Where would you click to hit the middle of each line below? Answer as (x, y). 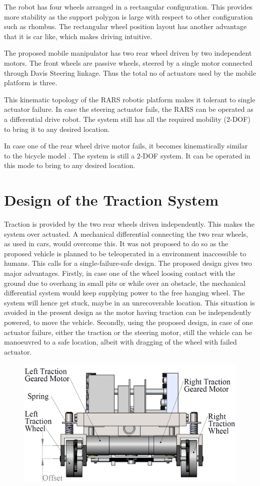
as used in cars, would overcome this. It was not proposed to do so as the (116, 244)
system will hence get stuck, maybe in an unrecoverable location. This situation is (129, 302)
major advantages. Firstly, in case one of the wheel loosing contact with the (120, 273)
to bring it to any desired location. (57, 129)
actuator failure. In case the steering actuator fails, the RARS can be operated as (129, 109)
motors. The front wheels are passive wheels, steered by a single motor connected (128, 62)
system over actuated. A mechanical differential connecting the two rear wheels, (126, 233)
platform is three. (31, 83)
